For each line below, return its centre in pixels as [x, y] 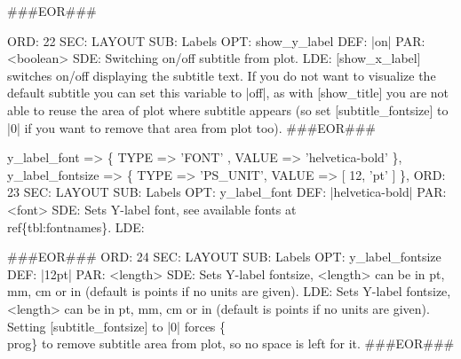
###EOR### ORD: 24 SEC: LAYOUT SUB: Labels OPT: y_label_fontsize [224, 257]
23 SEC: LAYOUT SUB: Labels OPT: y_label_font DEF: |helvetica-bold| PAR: [227, 192]
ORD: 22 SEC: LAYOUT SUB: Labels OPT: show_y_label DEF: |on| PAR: [216, 40]
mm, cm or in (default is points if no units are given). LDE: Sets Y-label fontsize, [229, 291]
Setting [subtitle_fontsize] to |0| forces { [117, 326]
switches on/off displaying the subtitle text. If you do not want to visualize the [222, 75]
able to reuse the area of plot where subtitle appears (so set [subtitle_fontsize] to [228, 109]
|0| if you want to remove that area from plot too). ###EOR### [192, 127]
